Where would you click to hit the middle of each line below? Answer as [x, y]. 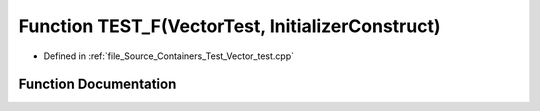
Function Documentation [97, 84]
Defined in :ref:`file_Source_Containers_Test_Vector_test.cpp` [169, 56]
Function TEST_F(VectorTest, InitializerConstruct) [229, 26]
